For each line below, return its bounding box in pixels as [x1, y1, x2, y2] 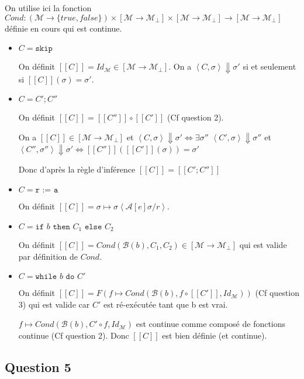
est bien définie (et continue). [162, 329, 267, 341]
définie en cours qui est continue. [5, 22, 122, 34]
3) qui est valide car [18, 298, 90, 310]
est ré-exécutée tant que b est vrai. [103, 298, 228, 310]
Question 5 [5, 357, 71, 375]
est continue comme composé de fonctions [136, 318, 286, 330]
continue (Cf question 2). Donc [18, 329, 129, 341]
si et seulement [243, 60, 296, 73]
